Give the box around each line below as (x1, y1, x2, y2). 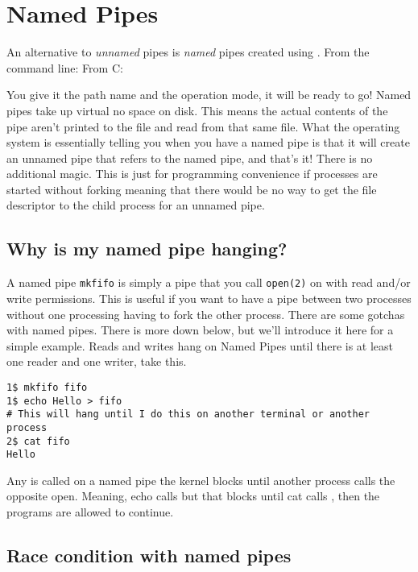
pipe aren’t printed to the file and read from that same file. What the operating (6, 118, 400, 135)
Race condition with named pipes (6, 543, 292, 567)
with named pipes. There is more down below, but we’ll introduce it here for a (6, 321, 394, 338)
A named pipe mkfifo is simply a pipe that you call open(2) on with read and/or (6, 274, 411, 291)
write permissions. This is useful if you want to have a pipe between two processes (6, 289, 412, 306)
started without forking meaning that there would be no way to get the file (6, 180, 377, 197)
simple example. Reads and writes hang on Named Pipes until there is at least (6, 337, 394, 354)
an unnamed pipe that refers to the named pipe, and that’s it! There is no (6, 149, 373, 166)
